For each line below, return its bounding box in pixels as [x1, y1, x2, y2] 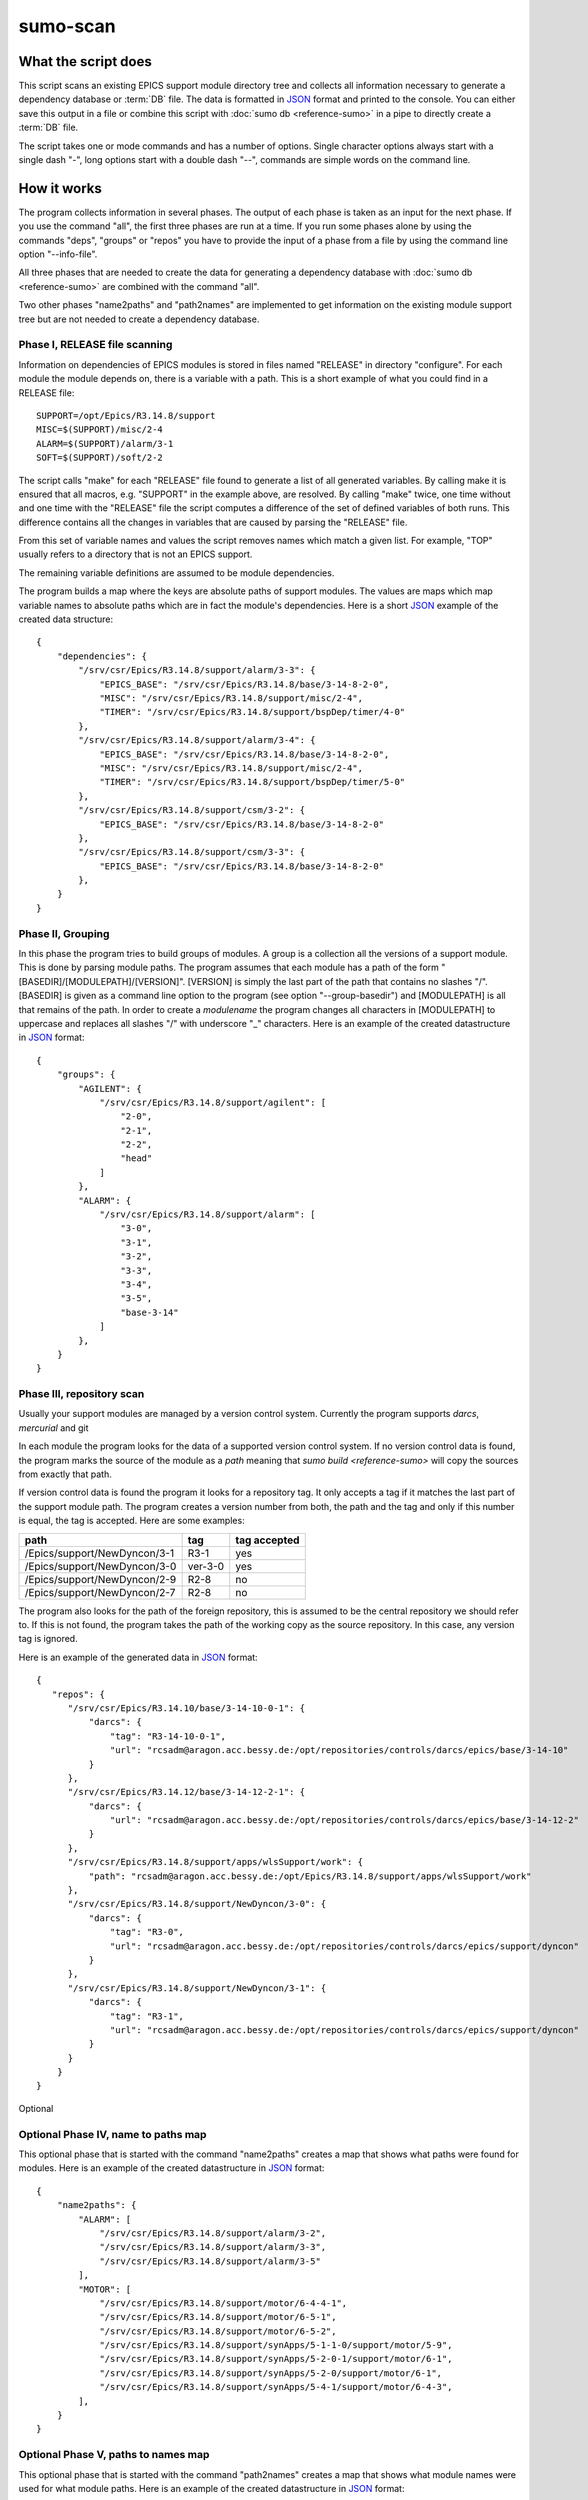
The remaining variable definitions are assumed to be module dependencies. [18, 566, 335, 579]
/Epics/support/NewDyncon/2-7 [24, 1585, 176, 1599]
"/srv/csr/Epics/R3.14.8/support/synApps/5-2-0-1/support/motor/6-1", [99, 2353, 453, 2365]
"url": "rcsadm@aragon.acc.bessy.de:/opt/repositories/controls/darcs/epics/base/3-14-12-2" [110, 1815, 580, 1826]
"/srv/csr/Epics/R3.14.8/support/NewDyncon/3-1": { [67, 1982, 327, 1994]
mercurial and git [18, 1421, 89, 1434]
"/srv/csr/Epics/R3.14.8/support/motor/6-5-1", [99, 2311, 337, 2323]
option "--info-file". [18, 248, 98, 260]
